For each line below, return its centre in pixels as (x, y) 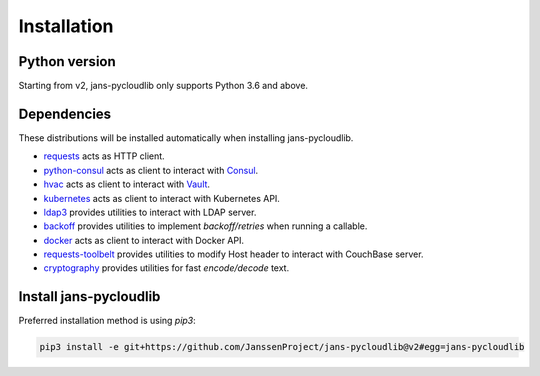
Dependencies (65, 113)
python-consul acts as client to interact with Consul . (151, 170)
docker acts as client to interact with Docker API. (144, 240)
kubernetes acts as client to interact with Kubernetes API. (161, 198)
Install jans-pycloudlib (89, 296)
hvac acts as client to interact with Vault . (126, 184)
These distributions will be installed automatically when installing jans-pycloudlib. (186, 137)
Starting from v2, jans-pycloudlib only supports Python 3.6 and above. (163, 86)
